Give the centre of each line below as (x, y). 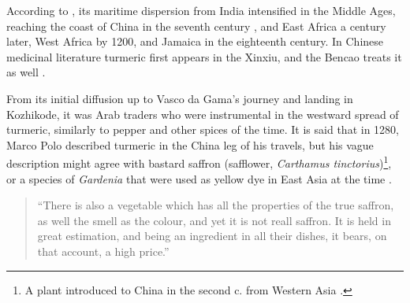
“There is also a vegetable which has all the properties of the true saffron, (216, 205)
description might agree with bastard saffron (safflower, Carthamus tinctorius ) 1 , (199, 162)
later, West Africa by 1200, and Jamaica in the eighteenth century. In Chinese (195, 41)
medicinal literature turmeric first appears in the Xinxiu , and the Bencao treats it (204, 56)
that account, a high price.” (103, 251)
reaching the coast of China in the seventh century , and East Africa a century (196, 26)
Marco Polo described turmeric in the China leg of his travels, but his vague (190, 144)
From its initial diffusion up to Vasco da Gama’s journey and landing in (180, 98)
